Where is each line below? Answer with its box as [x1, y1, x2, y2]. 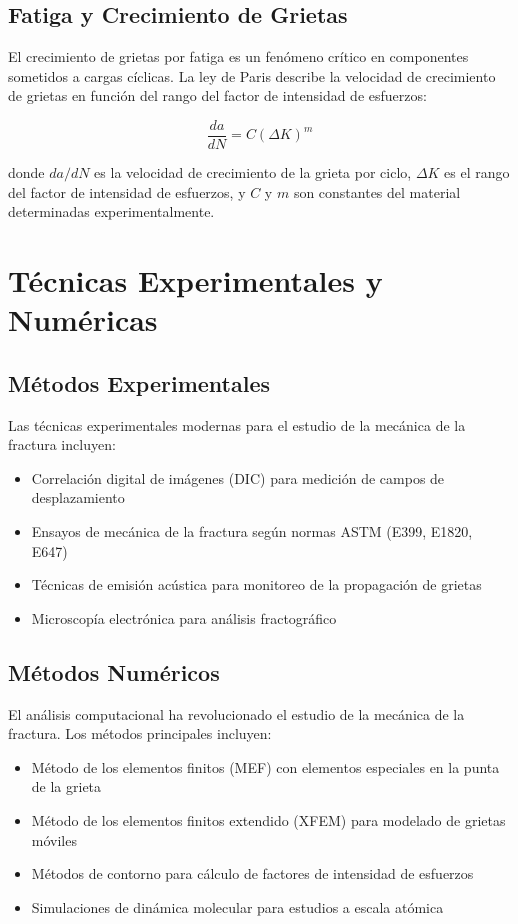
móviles [31, 829, 77, 850]
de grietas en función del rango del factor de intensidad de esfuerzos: [8, 85, 427, 106]
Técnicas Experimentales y [8, 260, 383, 301]
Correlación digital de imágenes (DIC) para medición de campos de [31, 467, 445, 488]
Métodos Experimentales [8, 367, 270, 398]
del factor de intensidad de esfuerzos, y [8, 181, 246, 202]
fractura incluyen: [8, 434, 116, 455]
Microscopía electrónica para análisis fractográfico [31, 607, 337, 628]
